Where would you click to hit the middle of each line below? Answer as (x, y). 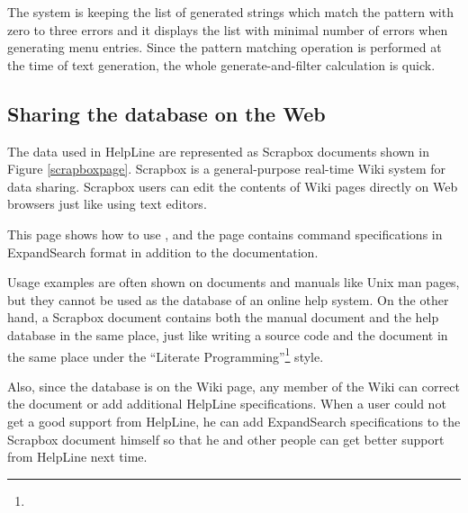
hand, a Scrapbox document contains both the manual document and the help (223, 317)
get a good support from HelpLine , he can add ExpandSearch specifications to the (234, 421)
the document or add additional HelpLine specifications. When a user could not (227, 404)
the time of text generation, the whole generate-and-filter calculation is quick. (221, 64)
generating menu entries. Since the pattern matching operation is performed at (225, 47)
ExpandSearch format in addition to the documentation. (163, 252)
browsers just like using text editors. (107, 204)
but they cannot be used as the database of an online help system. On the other (228, 299)
